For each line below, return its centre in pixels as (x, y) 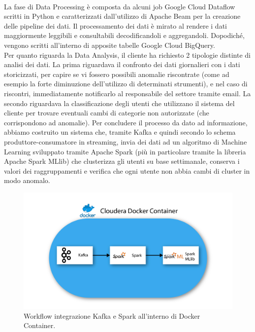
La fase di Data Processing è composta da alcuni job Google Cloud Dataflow (120, 6)
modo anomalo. (27, 180)
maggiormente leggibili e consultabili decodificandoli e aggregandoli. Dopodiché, (124, 35)
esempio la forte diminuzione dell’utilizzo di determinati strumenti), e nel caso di (126, 84)
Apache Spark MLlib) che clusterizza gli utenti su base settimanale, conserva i (122, 161)
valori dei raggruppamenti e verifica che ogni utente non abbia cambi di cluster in (127, 170)
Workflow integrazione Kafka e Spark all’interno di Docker (112, 315)
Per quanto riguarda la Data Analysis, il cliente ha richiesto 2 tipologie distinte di (127, 55)
